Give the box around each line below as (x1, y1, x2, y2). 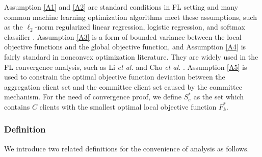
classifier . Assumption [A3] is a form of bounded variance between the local (4, 31, 242, 42)
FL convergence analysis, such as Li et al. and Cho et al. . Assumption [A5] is (4, 61, 247, 72)
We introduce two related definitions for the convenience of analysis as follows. (4, 143, 249, 153)
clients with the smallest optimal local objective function (39, 101, 217, 112)
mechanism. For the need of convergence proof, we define (4, 91, 182, 102)
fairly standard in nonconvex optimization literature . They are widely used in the (4, 51, 258, 62)
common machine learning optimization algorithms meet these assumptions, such (4, 11, 257, 22)
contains (4, 101, 30, 112)
